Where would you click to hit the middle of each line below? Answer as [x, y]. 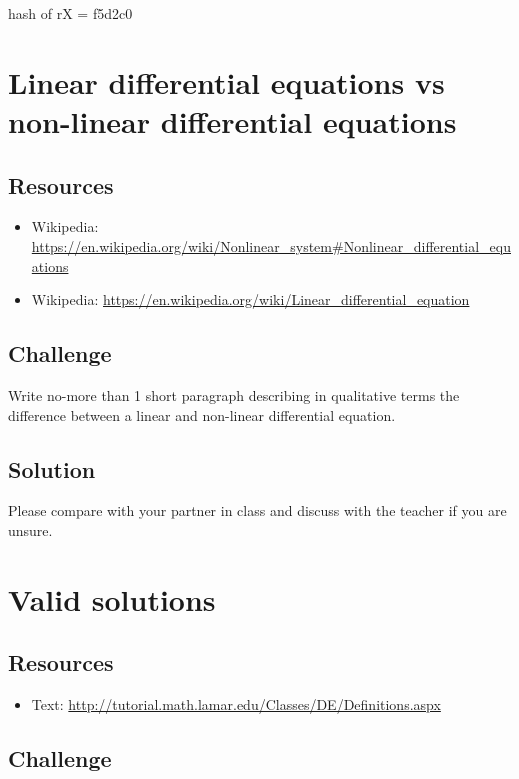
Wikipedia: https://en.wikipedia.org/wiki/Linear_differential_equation [250, 299]
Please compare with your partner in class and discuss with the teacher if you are [257, 510]
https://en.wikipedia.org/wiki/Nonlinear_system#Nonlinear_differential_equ [271, 245]
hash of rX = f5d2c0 [70, 13]
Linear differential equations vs [226, 81]
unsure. [30, 529]
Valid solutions [112, 598]
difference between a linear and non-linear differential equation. [202, 414]
